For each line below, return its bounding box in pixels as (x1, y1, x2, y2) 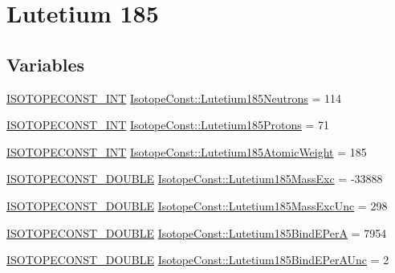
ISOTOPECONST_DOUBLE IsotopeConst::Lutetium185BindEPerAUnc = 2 (6, 251, 389, 268)
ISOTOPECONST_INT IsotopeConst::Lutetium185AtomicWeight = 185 (6, 143, 367, 160)
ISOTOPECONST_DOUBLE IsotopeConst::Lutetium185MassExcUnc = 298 (6, 197, 388, 214)
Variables (6, 51, 85, 76)
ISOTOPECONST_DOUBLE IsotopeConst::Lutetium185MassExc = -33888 (6, 170, 383, 187)
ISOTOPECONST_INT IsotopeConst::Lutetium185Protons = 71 (6, 116, 330, 133)
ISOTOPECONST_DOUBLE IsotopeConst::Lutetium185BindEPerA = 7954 (6, 224, 387, 241)
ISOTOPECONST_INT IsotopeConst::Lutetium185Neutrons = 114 (6, 89, 342, 106)
